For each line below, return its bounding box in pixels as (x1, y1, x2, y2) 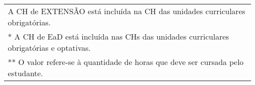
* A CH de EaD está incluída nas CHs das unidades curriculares (8, 31, 229, 42)
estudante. (8, 67, 43, 79)
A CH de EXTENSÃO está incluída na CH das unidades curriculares (8, 5, 246, 17)
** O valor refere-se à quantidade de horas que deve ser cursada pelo (8, 56, 244, 67)
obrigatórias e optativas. (8, 42, 91, 53)
